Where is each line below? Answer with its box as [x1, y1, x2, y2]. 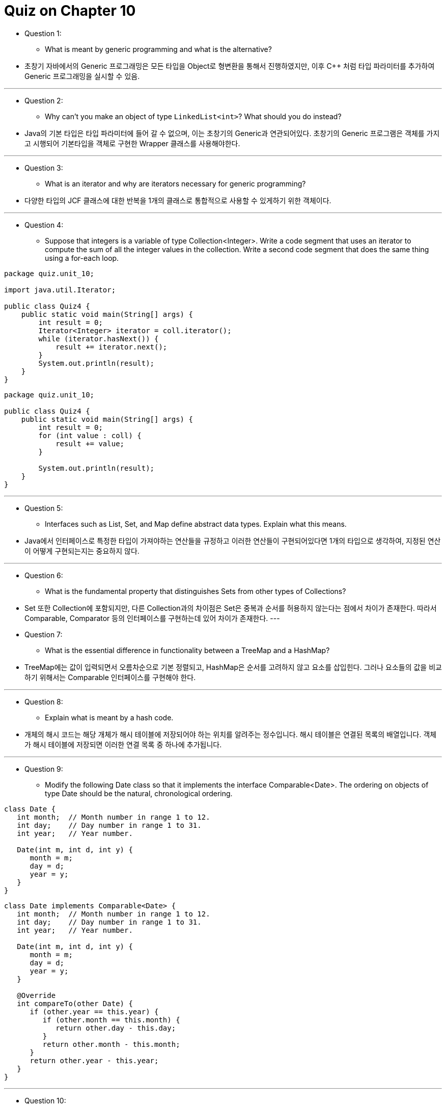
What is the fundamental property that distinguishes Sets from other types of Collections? [45, 586, 346, 596]
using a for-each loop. [45, 253, 119, 262]
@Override [17, 991, 56, 999]
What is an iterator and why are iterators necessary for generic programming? [45, 179, 306, 188]
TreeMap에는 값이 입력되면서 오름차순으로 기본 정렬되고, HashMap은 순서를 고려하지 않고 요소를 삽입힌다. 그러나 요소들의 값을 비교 [24, 662, 442, 671]
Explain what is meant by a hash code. [45, 713, 174, 722]
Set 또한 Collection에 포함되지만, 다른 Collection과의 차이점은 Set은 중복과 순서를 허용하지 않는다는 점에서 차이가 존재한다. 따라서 [24, 603, 437, 612]
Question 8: [24, 697, 63, 706]
